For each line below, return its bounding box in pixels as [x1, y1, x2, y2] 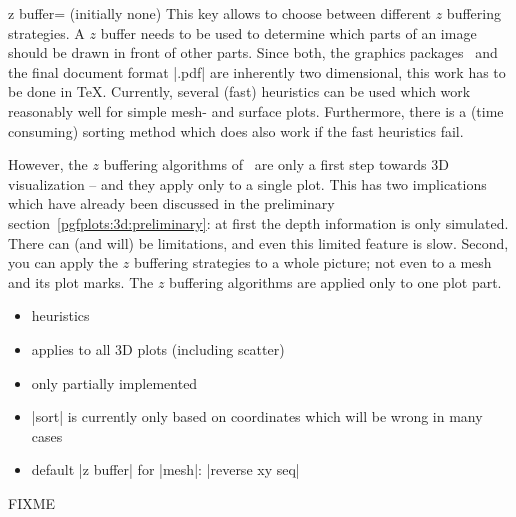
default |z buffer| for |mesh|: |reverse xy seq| [31, 459, 300, 480]
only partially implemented [31, 372, 198, 393]
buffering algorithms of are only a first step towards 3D [103, 154, 449, 175]
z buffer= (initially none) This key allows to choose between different [8, 3, 432, 23]
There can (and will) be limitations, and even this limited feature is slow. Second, [8, 232, 509, 253]
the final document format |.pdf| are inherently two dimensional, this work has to [8, 61, 506, 82]
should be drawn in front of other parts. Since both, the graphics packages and [8, 42, 498, 63]
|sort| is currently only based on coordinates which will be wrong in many [31, 406, 483, 427]
